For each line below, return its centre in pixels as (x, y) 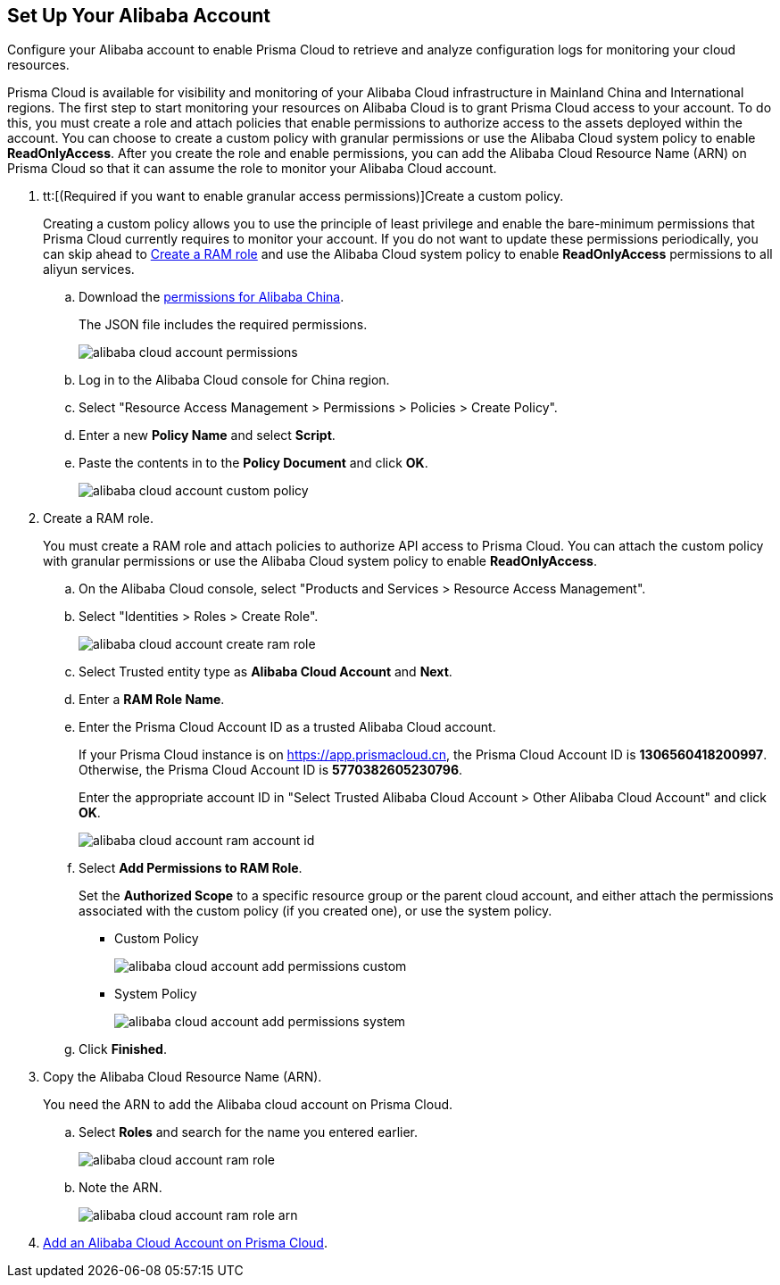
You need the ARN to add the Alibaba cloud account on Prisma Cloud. (248, 1105)
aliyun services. (89, 269)
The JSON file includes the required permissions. (223, 325)
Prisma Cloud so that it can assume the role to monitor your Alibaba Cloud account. (252, 169)
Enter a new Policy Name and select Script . (207, 435)
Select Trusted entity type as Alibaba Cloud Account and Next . (266, 672)
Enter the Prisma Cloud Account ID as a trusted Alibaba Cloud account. (287, 727)
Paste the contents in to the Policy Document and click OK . (253, 463)
